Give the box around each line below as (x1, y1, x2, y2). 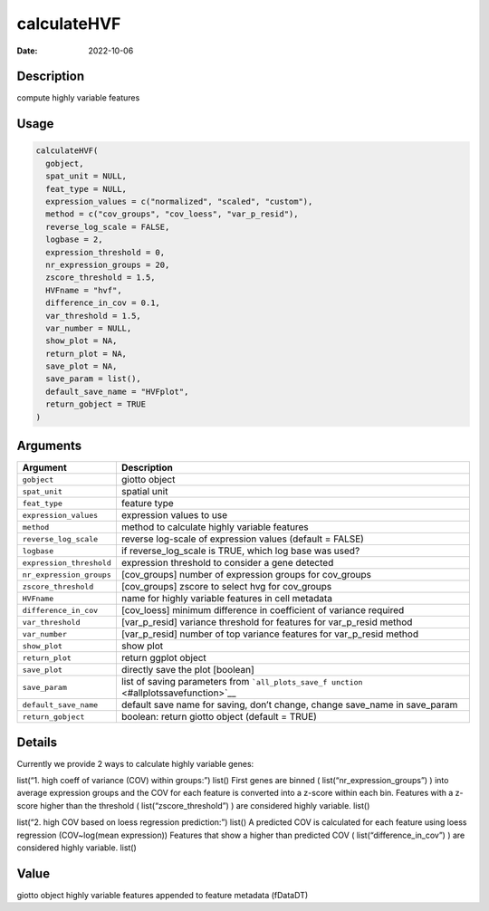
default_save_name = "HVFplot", (45, 386, 189, 397)
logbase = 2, (45, 235, 103, 245)
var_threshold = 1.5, (45, 311, 142, 321)
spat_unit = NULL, (45, 171, 127, 181)
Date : (16, 45, 38, 56)
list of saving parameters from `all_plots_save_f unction (120, 676, 363, 688)
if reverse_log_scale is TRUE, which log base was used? (120, 544, 360, 557)
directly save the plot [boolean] (120, 664, 255, 676)
